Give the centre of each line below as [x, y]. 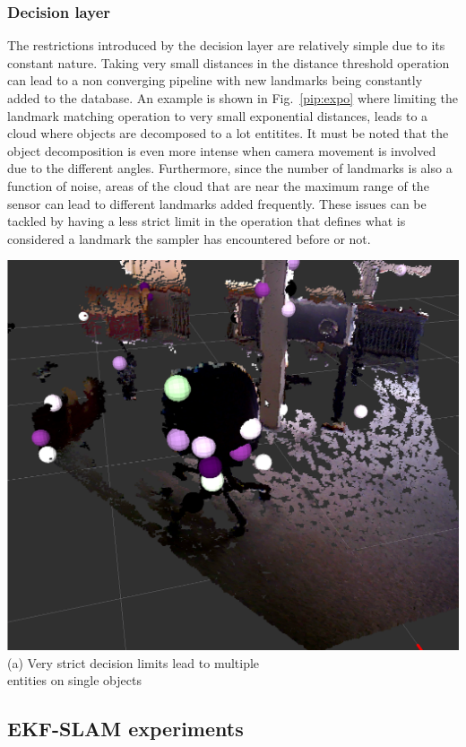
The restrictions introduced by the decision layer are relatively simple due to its [226, 45]
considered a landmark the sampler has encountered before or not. [189, 238]
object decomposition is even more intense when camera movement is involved [222, 150]
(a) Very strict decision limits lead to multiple [134, 662]
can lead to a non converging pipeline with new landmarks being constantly [215, 80]
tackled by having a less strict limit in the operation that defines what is [207, 221]
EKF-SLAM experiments [125, 729]
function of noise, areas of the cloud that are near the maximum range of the [218, 185]
